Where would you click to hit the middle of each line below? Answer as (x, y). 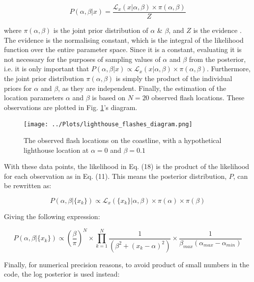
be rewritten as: (28, 185)
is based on (109, 98)
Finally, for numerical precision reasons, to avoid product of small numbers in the (127, 264)
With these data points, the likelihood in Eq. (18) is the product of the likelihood (127, 166)
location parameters (34, 98)
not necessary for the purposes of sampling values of (82, 59)
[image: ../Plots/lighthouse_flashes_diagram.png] (108, 125)
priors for (18, 88)
